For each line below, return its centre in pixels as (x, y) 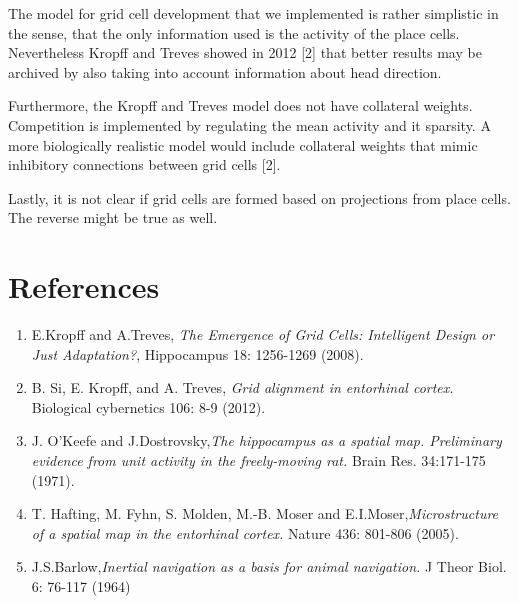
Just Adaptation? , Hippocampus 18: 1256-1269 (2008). (197, 353)
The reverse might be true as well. (113, 217)
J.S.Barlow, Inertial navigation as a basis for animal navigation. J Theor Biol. (269, 566)
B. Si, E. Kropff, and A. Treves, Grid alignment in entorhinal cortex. (242, 387)
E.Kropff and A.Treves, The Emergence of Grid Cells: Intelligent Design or (263, 334)
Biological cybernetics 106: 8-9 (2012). (148, 406)
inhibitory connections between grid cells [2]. (144, 164)
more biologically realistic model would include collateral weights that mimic (243, 144)
